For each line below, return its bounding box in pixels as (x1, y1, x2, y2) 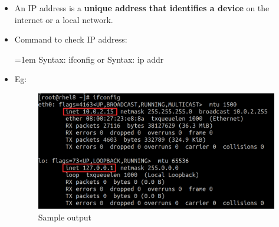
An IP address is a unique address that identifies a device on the (14, 2, 270, 14)
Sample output (38, 210, 92, 223)
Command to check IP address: (14, 33, 127, 46)
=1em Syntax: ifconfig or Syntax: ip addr (14, 53, 164, 65)
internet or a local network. (14, 13, 113, 25)
